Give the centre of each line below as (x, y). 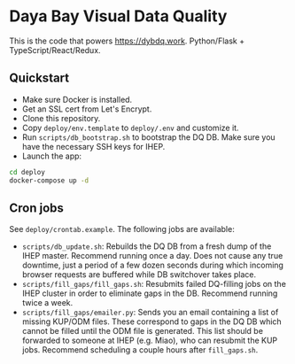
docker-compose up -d (49, 180)
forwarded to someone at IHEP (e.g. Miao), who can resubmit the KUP (150, 341)
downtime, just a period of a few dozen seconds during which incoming (152, 265)
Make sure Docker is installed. (77, 99)
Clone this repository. (61, 118)
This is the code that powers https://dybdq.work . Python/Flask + (127, 41)
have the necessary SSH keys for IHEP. (93, 146)
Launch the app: (52, 156)
